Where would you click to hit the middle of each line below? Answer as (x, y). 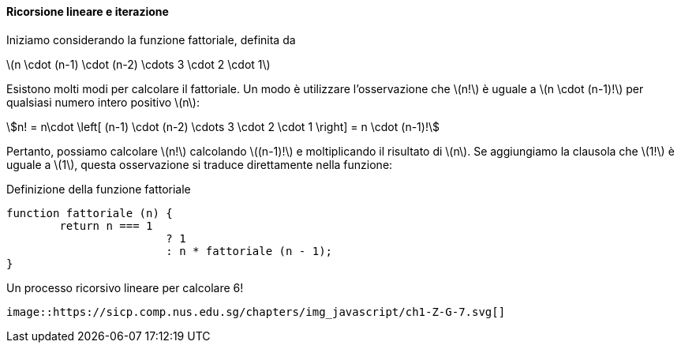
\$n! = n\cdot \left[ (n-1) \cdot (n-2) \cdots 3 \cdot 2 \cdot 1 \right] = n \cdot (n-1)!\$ (223, 126)
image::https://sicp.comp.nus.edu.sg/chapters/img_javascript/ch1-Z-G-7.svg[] (256, 311)
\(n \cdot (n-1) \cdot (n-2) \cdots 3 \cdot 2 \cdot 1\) (138, 64)
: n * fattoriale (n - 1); (249, 251)
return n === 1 (106, 225)
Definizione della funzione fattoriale (99, 189)
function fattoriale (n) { (90, 213)
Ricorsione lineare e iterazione (88, 11)
